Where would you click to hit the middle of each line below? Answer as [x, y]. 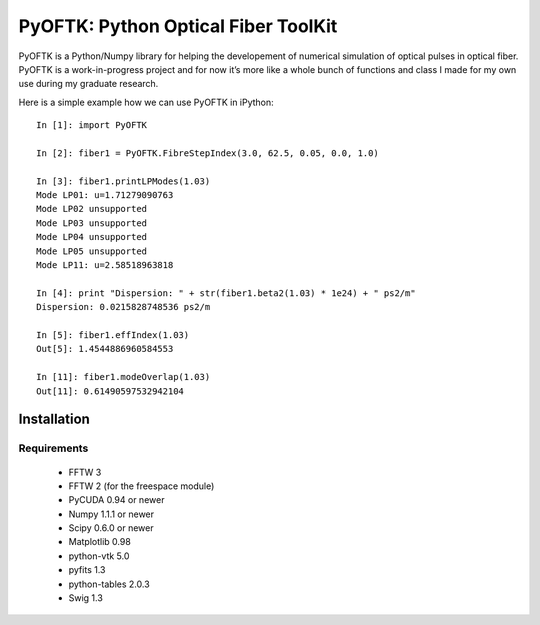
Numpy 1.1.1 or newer [111, 514]
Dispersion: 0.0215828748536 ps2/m [123, 307]
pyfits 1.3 [87, 570]
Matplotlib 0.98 [100, 542]
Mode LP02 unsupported [92, 209]
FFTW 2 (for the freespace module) [141, 486]
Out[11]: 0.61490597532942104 [110, 391]
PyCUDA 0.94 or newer [116, 500]
